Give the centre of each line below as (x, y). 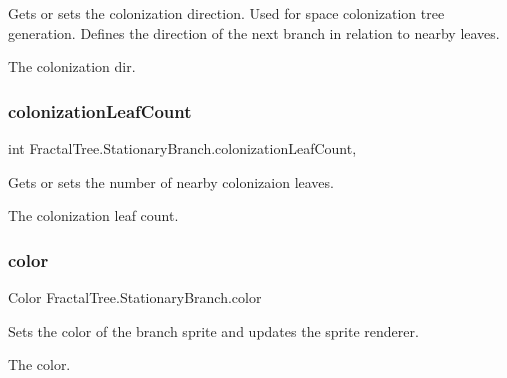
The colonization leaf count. (93, 215)
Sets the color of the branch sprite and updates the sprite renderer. (213, 330)
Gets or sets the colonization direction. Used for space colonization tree (226, 13)
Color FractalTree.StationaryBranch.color (135, 297)
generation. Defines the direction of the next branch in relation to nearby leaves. (254, 32)
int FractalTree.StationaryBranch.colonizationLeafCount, (182, 148)
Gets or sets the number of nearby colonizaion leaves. (171, 181)
